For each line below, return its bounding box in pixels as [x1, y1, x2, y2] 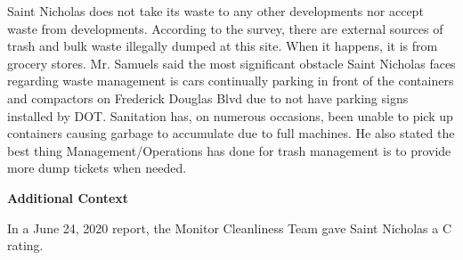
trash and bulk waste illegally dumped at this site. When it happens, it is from [7, 37, 438, 55]
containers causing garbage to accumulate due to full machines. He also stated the [7, 124, 455, 142]
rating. [7, 236, 44, 255]
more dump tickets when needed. [7, 158, 187, 177]
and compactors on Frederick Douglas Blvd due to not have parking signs [7, 88, 409, 107]
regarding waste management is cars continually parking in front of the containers [7, 71, 454, 90]
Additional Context [7, 188, 129, 207]
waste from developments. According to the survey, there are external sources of [7, 19, 443, 37]
